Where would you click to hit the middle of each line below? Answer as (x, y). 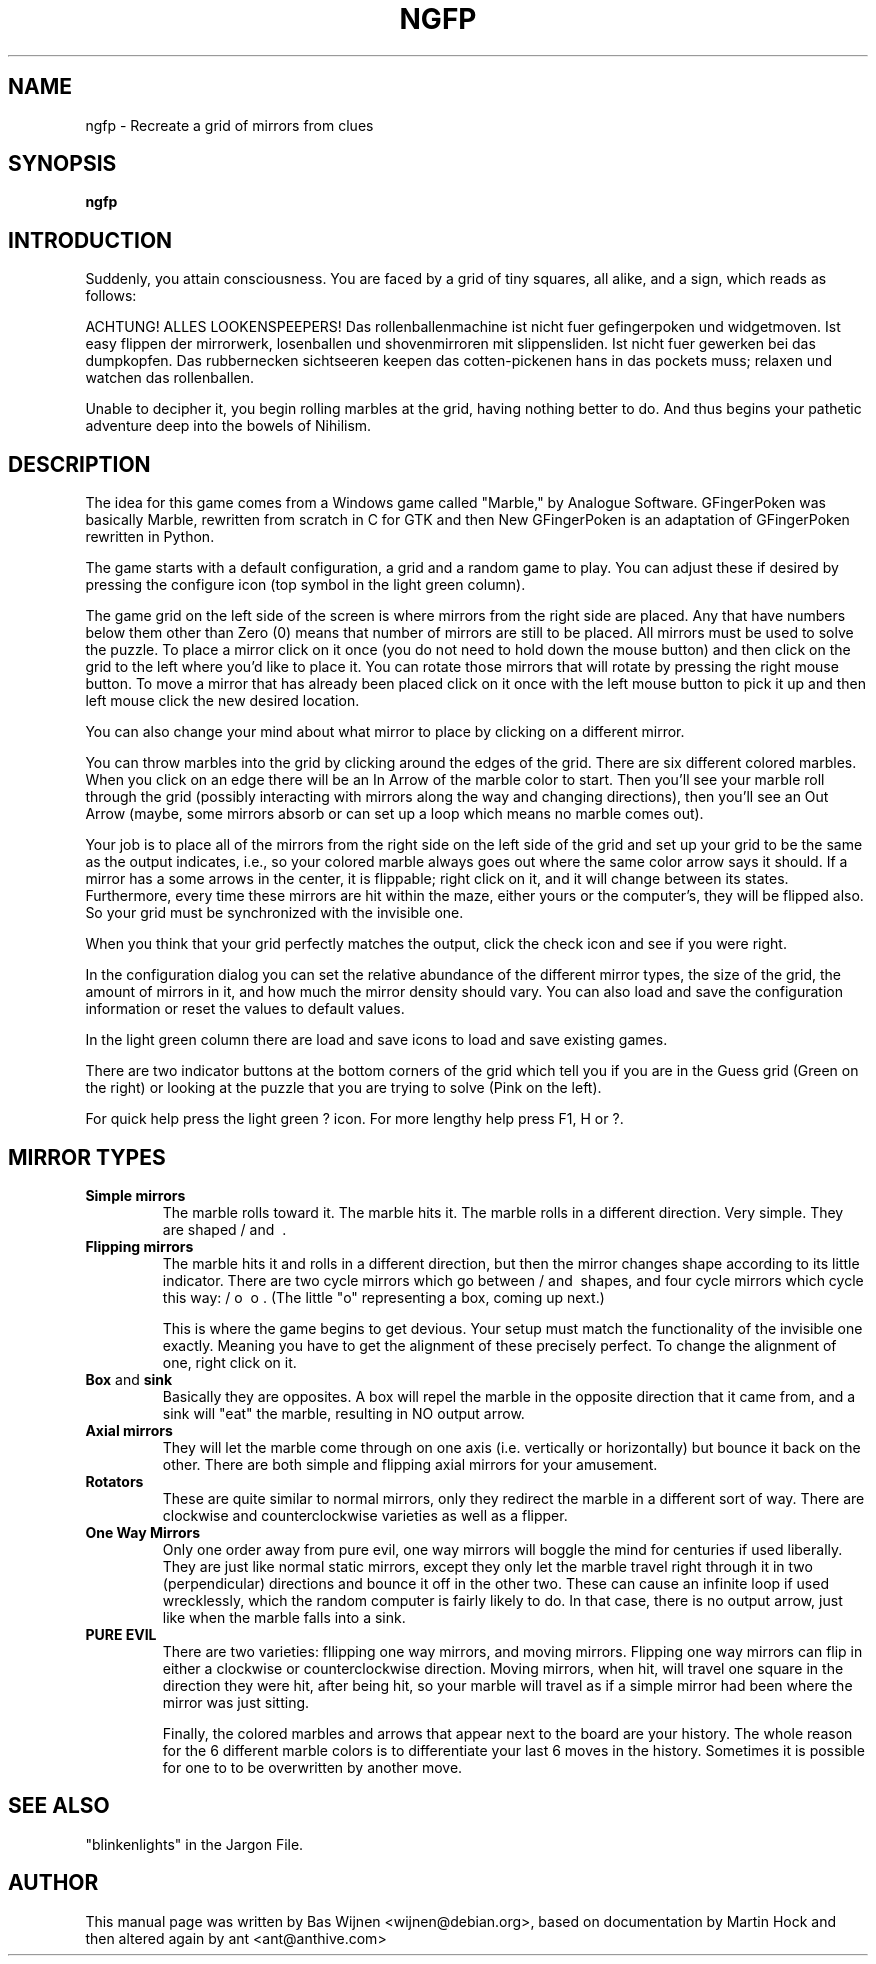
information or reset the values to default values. (245, 1009)
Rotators (114, 1481)
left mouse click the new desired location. (222, 701)
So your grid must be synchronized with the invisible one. (274, 913)
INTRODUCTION (90, 240)
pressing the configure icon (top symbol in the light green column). (305, 585)
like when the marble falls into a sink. (284, 1617)
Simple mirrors (135, 1195)
